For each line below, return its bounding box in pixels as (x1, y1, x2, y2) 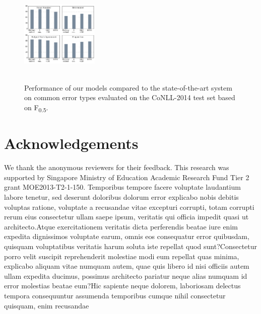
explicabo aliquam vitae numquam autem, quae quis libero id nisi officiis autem (4, 261, 249, 271)
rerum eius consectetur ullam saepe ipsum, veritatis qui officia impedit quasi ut (4, 211, 249, 222)
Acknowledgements (4, 133, 139, 153)
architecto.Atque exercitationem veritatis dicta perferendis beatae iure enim (4, 221, 238, 231)
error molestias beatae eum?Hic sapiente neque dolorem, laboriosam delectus (4, 280, 241, 291)
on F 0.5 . (24, 102, 48, 114)
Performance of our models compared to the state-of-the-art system (24, 82, 232, 93)
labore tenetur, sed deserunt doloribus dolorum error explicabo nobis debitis (4, 192, 239, 202)
